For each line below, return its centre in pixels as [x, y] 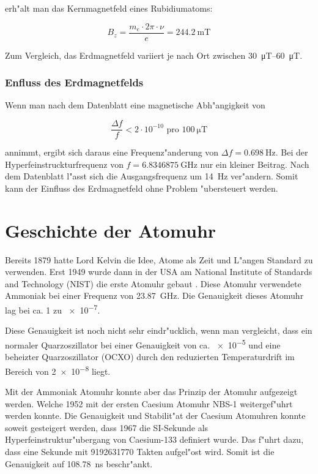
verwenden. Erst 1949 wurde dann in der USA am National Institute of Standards [159, 272]
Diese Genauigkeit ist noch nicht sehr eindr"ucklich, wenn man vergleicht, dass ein [159, 330]
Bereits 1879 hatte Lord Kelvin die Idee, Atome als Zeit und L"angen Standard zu [159, 259]
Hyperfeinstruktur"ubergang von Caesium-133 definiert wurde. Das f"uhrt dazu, [154, 439]
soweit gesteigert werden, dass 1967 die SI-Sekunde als [107, 427]
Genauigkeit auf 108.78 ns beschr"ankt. [79, 463]
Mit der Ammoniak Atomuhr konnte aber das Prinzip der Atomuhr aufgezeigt [151, 391]
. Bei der [292, 152]
